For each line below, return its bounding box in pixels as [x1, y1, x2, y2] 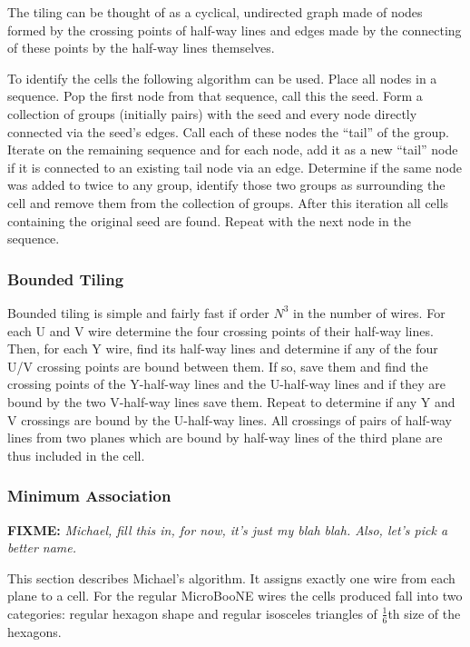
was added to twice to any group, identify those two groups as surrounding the [7, 175, 446, 194]
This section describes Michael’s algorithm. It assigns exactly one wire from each [7, 568, 455, 587]
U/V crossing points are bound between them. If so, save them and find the [7, 356, 428, 375]
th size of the [387, 603, 461, 622]
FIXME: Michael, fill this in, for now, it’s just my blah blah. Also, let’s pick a [7, 520, 448, 539]
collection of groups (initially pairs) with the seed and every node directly [7, 104, 417, 123]
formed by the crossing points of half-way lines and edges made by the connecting [7, 20, 462, 39]
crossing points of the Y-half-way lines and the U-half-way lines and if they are [7, 374, 446, 393]
